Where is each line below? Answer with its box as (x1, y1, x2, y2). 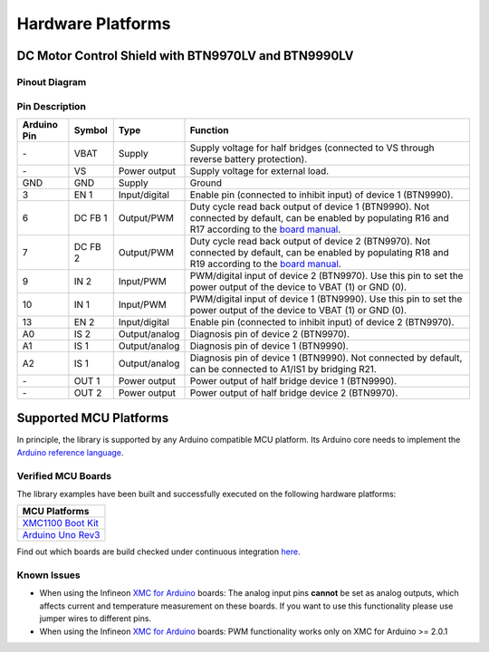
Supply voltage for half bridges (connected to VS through (189, 141, 435, 154)
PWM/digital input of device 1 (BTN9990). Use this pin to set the (189, 292, 463, 305)
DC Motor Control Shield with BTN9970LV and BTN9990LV (16, 48, 354, 63)
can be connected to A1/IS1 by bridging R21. (189, 362, 378, 375)
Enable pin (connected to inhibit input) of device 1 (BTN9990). (189, 188, 454, 201)
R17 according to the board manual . (189, 223, 341, 235)
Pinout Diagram (16, 75, 87, 88)
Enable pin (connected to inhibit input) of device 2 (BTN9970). (189, 315, 455, 328)
